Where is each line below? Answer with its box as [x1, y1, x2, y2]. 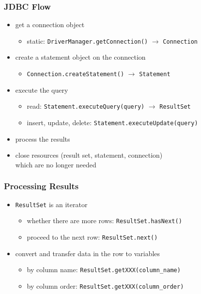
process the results [15, 133, 70, 144]
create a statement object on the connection [15, 52, 146, 62]
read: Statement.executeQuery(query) [27, 101, 145, 111]
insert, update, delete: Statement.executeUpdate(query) [27, 117, 198, 127]
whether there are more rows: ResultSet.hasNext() [27, 215, 182, 226]
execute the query [15, 84, 68, 95]
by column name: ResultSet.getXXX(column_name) [27, 264, 181, 275]
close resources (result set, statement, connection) [15, 150, 163, 160]
